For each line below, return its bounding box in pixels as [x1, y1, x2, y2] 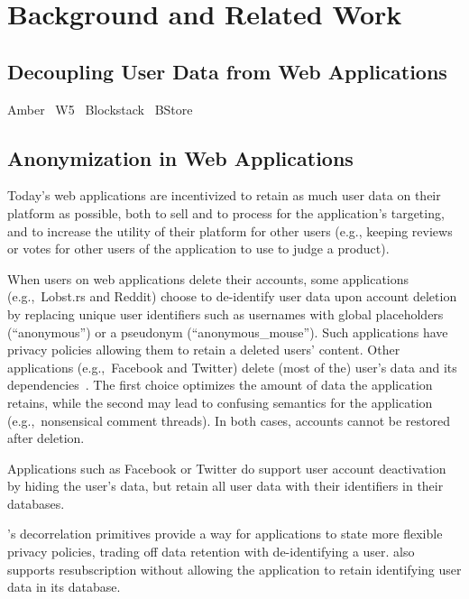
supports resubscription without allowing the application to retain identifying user [7, 559, 462, 578]
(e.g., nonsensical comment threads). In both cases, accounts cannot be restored [7, 410, 451, 429]
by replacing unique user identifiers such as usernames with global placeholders [7, 304, 444, 323]
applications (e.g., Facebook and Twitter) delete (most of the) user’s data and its [7, 357, 457, 376]
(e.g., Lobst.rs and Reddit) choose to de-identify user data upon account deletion [7, 287, 457, 306]
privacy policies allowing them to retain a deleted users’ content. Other [7, 340, 400, 359]
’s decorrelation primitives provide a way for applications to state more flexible [7, 524, 443, 543]
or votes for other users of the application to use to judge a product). [7, 239, 390, 258]
